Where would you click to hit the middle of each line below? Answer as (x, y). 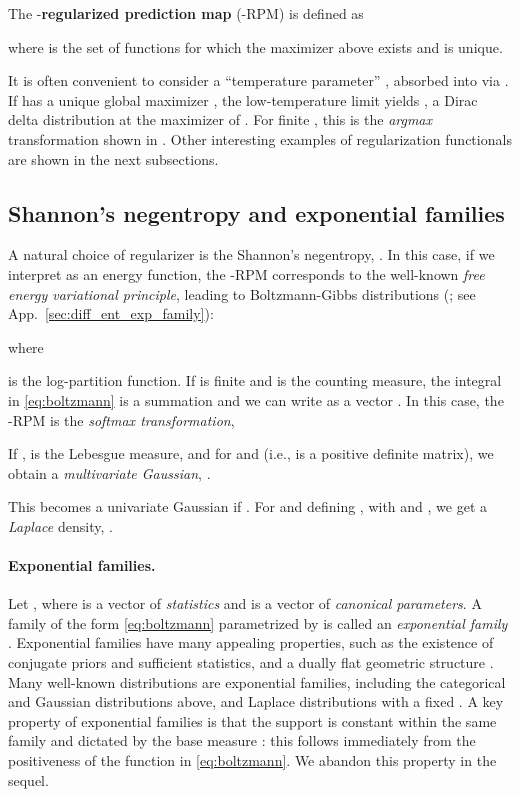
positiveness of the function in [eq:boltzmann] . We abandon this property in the (252, 760)
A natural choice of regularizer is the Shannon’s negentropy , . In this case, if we (251, 254)
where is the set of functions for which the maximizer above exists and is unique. (255, 46)
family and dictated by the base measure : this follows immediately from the (242, 740)
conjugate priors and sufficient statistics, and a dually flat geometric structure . (251, 662)
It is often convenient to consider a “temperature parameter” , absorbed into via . (258, 80)
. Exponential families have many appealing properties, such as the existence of (251, 642)
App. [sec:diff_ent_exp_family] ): (111, 313)
